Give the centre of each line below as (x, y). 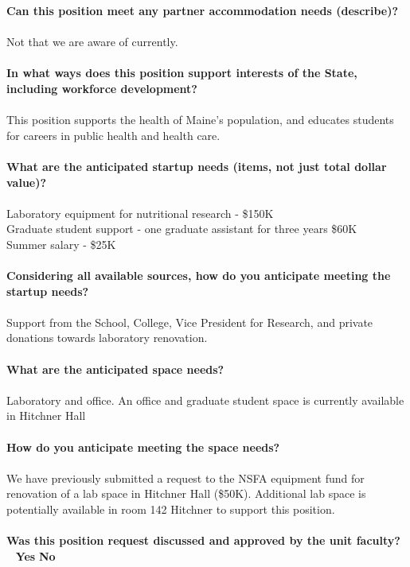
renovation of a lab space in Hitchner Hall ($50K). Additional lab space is (186, 493)
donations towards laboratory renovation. (107, 338)
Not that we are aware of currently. (92, 42)
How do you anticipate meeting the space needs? (143, 447)
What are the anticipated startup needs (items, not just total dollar (197, 166)
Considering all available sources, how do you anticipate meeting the (199, 276)
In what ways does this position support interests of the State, (182, 73)
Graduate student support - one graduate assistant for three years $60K (182, 229)
